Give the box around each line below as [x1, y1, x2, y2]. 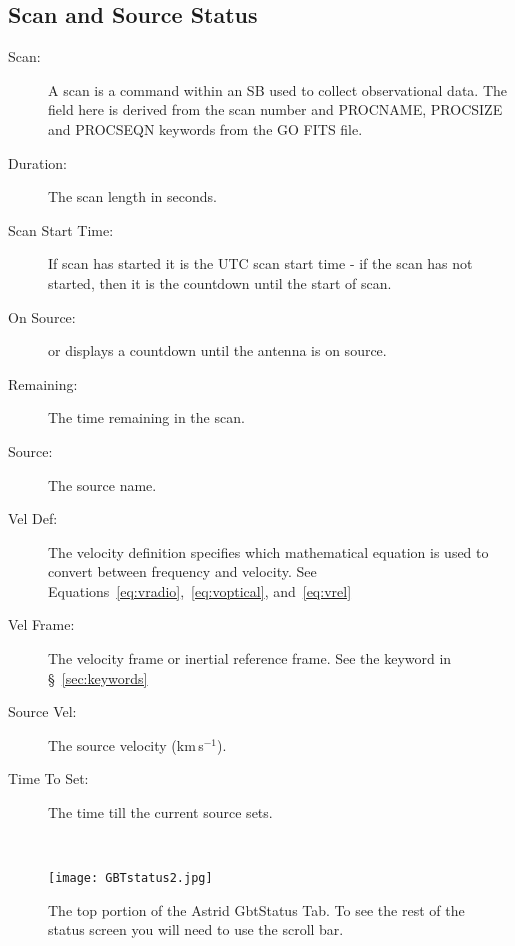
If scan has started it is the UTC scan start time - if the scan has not [48, 253, 473, 274]
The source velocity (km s [48, 734, 204, 755]
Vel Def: [8, 508, 58, 529]
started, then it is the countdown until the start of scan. [48, 272, 392, 293]
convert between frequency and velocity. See [48, 561, 317, 582]
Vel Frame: [8, 614, 75, 635]
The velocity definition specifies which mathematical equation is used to [48, 541, 489, 562]
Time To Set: [8, 768, 89, 789]
